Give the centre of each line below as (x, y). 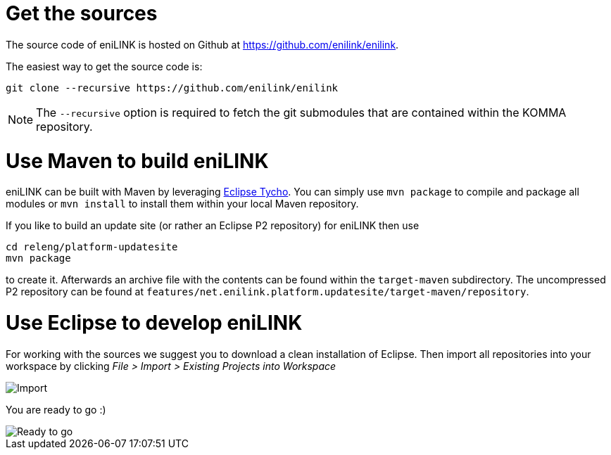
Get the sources (82, 13)
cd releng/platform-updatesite (92, 247)
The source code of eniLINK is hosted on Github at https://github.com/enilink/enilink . (202, 44)
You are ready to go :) (56, 409)
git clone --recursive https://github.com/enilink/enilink (172, 88)
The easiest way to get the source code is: (104, 66)
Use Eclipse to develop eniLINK (154, 323)
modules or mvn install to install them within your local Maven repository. (182, 204)
